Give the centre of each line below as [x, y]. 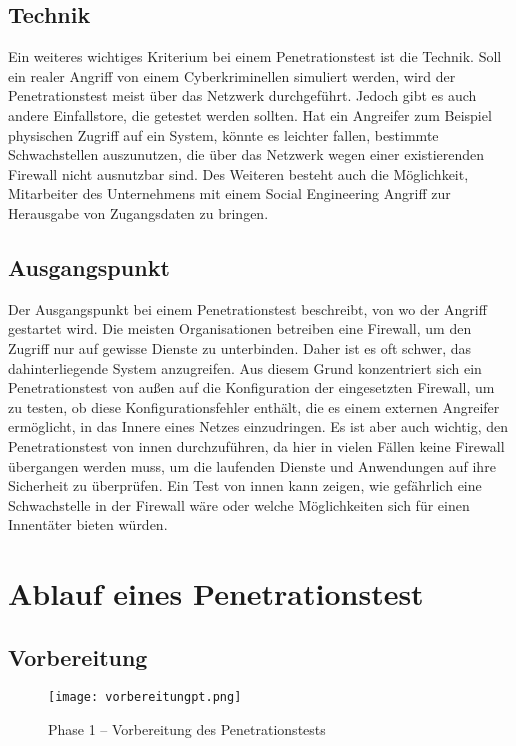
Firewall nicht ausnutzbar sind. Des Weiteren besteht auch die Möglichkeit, [238, 173]
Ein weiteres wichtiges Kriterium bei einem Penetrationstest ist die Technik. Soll [255, 56]
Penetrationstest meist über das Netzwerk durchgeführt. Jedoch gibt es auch [242, 95]
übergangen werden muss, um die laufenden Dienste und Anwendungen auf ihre [252, 465]
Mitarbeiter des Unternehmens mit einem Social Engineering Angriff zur [229, 193]
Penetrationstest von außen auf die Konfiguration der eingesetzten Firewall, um [251, 387]
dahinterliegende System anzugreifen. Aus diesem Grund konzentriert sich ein [245, 367]
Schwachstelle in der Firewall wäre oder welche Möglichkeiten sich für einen [239, 504]
